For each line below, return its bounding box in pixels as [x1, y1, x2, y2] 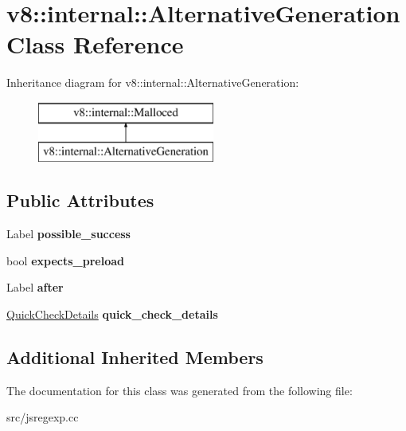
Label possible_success [6, 225, 131, 242]
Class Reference [6, 28, 184, 61]
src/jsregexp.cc [6, 409, 79, 425]
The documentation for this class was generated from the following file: [6, 382, 353, 398]
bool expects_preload [6, 252, 124, 268]
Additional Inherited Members [6, 345, 264, 370]
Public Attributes [6, 188, 154, 213]
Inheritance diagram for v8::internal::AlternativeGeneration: [6, 74, 299, 91]
